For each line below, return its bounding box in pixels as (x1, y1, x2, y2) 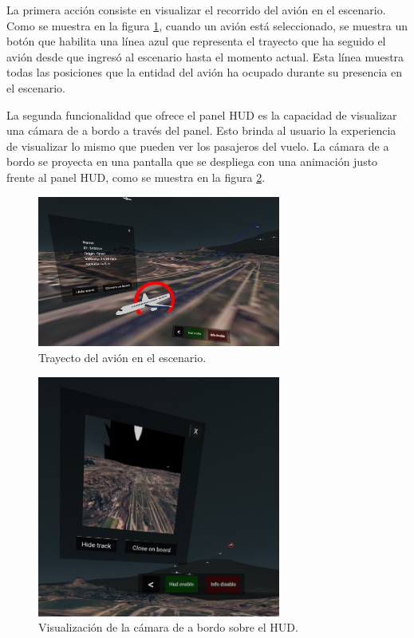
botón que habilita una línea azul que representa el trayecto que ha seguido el (6, 33, 386, 49)
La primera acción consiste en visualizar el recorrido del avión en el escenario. (6, 2, 386, 18)
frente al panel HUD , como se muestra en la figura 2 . (6, 168, 266, 185)
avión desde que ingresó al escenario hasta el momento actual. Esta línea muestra (6, 48, 404, 65)
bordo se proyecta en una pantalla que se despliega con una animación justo (6, 153, 378, 170)
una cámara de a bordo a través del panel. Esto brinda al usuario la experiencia (6, 122, 396, 139)
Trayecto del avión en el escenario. (38, 349, 207, 365)
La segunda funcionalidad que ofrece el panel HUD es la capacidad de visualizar (6, 106, 397, 123)
